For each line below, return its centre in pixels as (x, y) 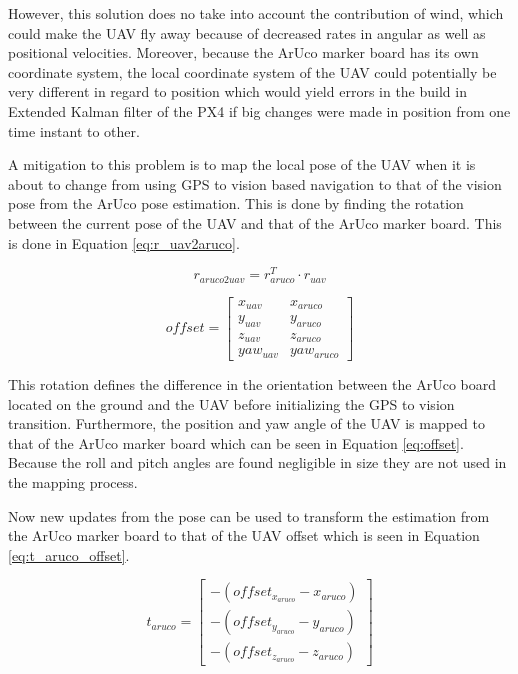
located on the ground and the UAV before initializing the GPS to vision (231, 403)
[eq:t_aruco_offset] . (69, 554)
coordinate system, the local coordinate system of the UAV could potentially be (252, 71)
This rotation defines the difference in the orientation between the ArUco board (252, 383)
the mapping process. (73, 481)
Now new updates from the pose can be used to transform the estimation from (249, 515)
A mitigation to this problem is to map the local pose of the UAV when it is (242, 164)
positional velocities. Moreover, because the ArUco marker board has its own (243, 52)
